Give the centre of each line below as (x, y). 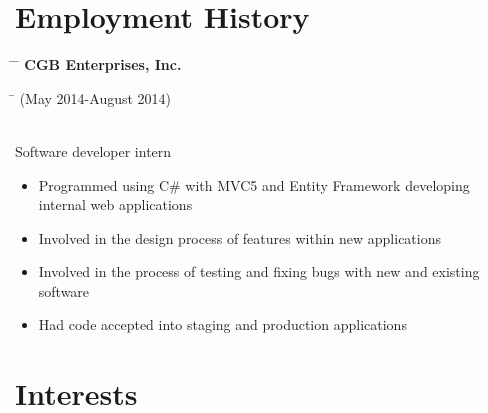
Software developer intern (93, 150)
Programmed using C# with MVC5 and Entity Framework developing (254, 184)
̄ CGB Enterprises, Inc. (98, 64)
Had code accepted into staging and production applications (222, 324)
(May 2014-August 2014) (95, 97)
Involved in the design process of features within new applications (239, 237)
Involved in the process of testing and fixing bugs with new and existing (259, 271)
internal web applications (115, 204)
